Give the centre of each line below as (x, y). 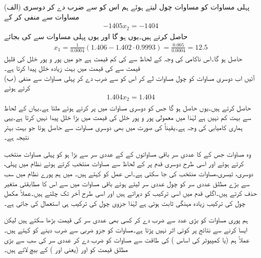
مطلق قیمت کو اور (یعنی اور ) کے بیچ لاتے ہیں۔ (66, 249)
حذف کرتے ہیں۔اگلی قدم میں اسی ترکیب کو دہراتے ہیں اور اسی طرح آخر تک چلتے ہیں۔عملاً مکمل (130, 193)
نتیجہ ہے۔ (17, 137)
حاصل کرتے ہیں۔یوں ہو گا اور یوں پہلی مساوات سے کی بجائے (96, 36)
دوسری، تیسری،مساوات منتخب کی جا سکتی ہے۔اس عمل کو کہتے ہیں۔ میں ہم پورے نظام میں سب (129, 173)
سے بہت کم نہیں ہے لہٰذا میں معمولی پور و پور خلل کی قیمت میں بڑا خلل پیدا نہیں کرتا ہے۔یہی (128, 117)
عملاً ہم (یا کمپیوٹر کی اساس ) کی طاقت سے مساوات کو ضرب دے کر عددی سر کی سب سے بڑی (127, 239)
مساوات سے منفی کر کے (42, 16)
